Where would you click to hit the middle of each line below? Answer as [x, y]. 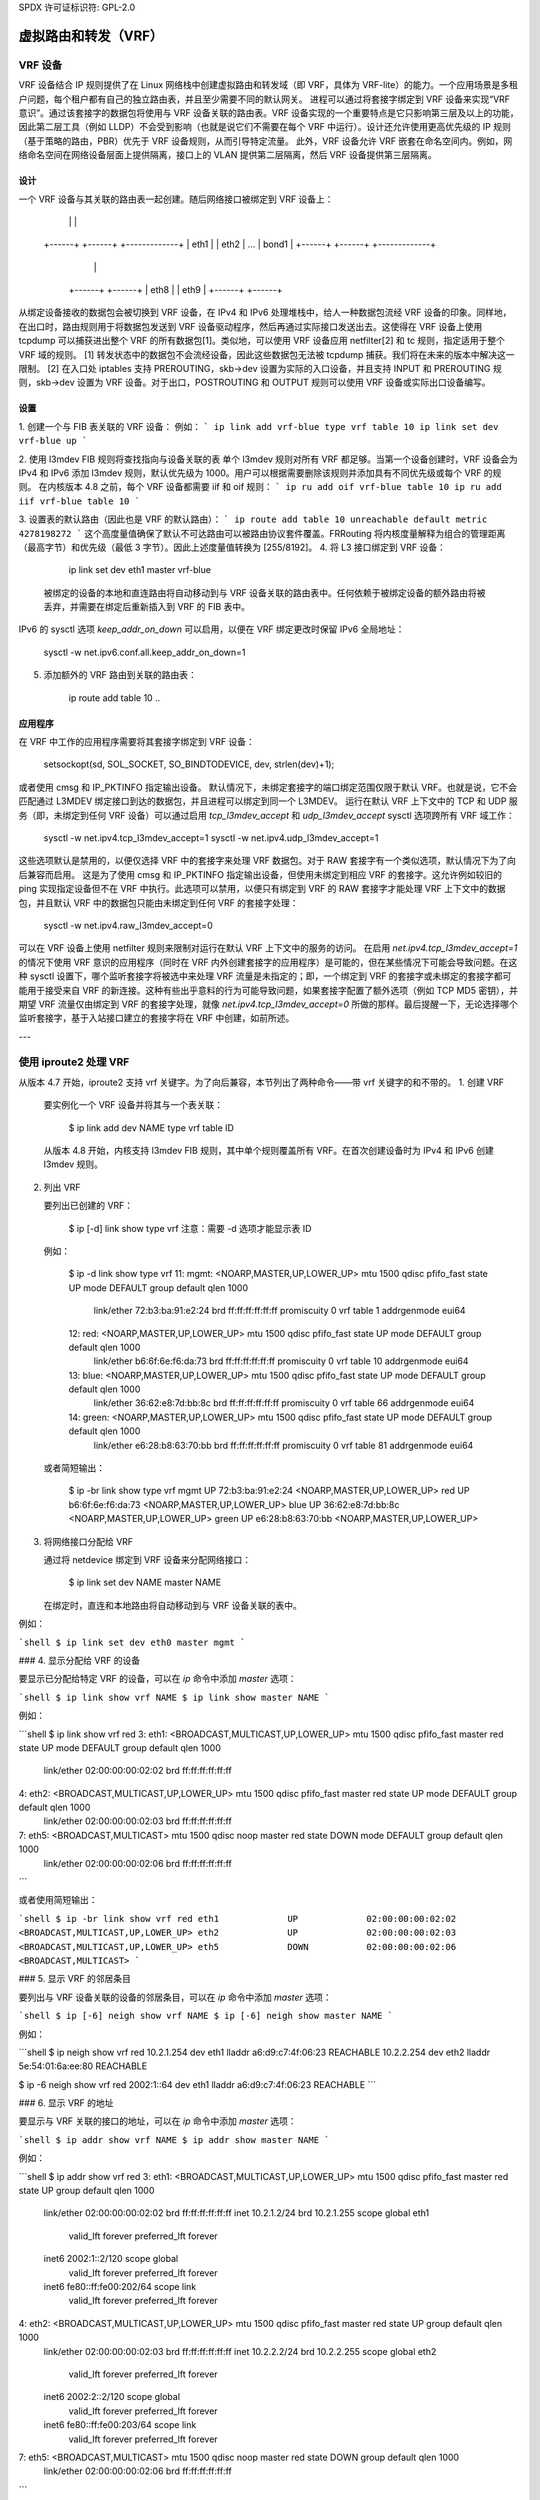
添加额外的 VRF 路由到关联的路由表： [120, 675]
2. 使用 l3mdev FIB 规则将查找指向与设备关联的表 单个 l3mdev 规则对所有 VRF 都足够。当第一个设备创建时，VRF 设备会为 [268, 459]
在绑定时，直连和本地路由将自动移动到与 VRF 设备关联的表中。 [172, 1605]
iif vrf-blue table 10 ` [79, 501]
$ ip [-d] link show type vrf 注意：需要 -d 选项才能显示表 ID [190, 1228]
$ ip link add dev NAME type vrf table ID [151, 1127]
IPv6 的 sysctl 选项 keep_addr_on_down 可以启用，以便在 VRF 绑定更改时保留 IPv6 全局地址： [211, 629]
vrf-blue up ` [53, 441]
